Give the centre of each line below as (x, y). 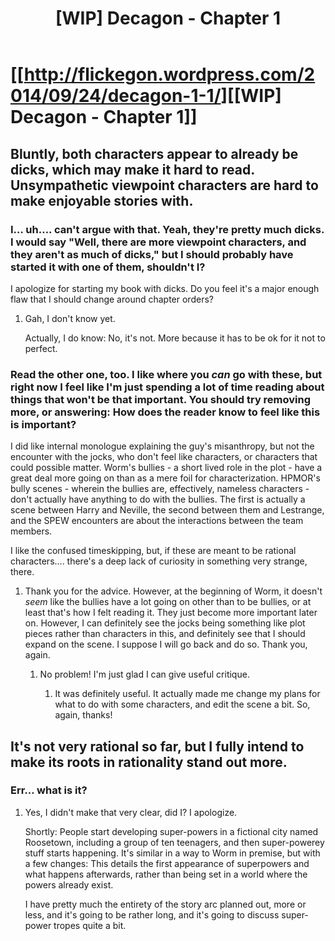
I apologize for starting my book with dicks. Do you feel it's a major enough (165, 288)
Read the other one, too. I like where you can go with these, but (166, 374)
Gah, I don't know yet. (70, 318)
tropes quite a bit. (90, 925)
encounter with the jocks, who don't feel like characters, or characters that (164, 457)
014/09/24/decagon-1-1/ (116, 96)
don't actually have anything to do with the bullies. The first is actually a (158, 499)
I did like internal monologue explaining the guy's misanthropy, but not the (162, 446)
